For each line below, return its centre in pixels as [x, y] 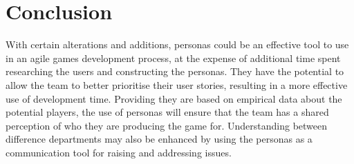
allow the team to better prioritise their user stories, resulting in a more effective [177, 84]
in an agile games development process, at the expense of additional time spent [173, 58]
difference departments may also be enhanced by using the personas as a [159, 139]
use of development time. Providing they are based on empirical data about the [174, 98]
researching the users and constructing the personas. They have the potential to [175, 71]
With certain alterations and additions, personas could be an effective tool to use [177, 44]
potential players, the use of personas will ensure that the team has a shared [167, 112]
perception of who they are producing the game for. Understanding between [167, 125]
